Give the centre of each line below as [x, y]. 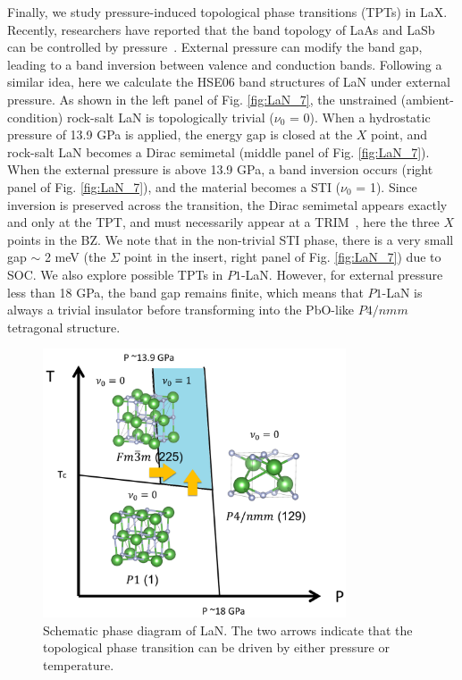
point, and [399, 134]
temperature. [79, 664]
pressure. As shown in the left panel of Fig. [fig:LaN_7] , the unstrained [202, 99]
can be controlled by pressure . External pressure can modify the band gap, [215, 47]
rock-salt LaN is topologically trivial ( [170, 117]
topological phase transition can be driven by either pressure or [216, 647]
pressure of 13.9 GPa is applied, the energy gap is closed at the [180, 134]
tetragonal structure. [64, 327]
